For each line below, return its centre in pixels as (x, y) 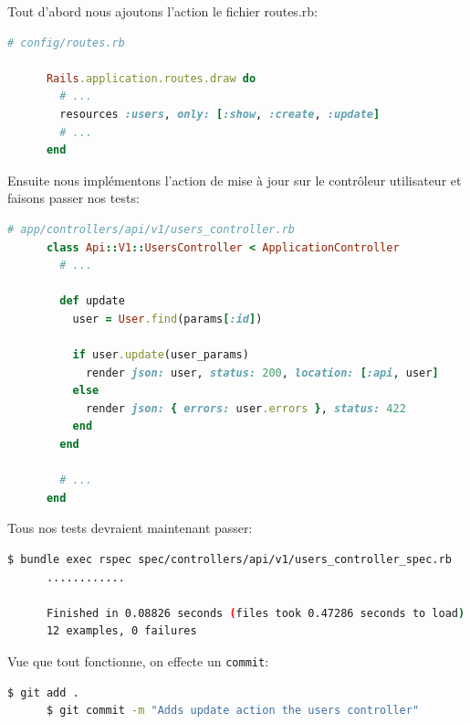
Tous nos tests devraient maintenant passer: (130, 528)
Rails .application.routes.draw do (151, 78)
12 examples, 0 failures (121, 631)
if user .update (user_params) (161, 355)
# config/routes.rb (66, 43)
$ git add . (43, 692)
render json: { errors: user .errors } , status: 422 (245, 408)
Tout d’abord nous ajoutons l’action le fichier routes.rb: (162, 11)
